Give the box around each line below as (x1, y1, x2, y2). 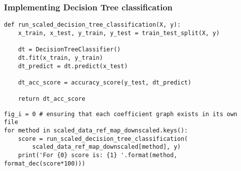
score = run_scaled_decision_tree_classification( (18, 135, 188, 142)
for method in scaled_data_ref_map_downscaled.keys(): (4, 127, 188, 134)
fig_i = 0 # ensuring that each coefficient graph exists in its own (4, 110, 238, 118)
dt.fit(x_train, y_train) (18, 54, 103, 61)
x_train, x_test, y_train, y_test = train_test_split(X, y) (18, 29, 220, 37)
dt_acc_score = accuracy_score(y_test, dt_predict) (18, 79, 192, 86)
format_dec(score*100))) (4, 160, 85, 167)
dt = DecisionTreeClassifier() (18, 46, 121, 53)
